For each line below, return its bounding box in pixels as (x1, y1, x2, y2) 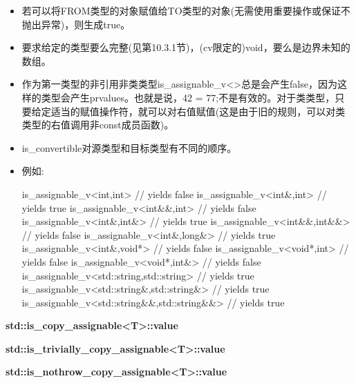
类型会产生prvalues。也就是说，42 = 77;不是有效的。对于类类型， (41, 90, 335, 104)
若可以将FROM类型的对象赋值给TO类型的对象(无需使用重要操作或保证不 (21, 3, 351, 17)
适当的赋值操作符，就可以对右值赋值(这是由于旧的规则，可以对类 (50, 104, 346, 118)
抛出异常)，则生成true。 (21, 17, 131, 31)
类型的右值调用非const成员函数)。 (21, 117, 174, 132)
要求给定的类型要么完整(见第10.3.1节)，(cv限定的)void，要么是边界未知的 (21, 40, 350, 55)
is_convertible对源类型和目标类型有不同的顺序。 (21, 140, 237, 155)
